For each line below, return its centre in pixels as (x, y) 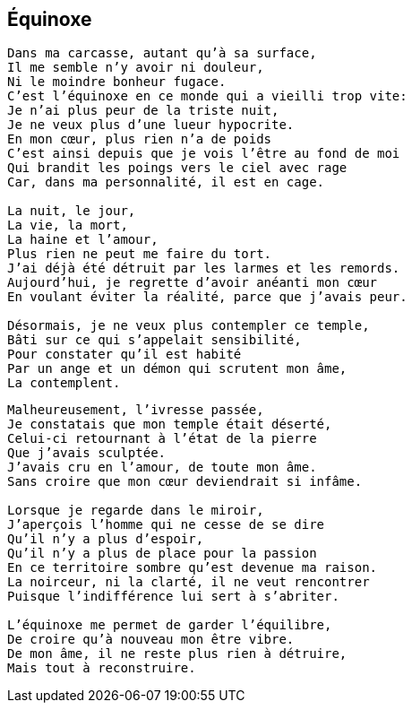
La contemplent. (64, 383)
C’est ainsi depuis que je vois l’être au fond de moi (204, 154)
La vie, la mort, (68, 225)
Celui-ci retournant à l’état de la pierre (162, 439)
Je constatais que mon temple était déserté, (170, 424)
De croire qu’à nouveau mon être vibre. (151, 640)
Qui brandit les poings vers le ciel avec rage (177, 168)
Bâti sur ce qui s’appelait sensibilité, (154, 340)
